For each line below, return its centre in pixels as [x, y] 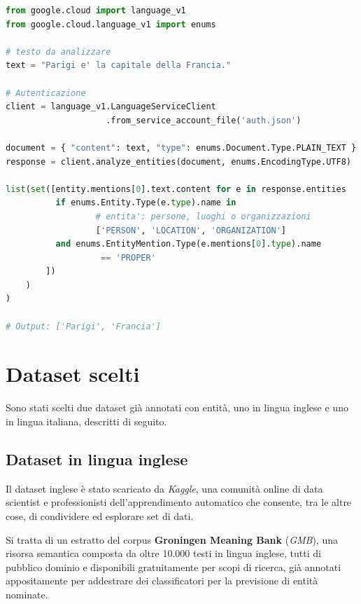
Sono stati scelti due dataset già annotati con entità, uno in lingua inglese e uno [177, 407]
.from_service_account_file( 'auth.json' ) [204, 120]
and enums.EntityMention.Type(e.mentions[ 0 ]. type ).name [189, 244]
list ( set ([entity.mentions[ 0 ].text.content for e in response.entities [176, 189]
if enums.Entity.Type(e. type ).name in [146, 203]
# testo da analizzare [58, 52]
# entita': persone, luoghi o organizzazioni [203, 216]
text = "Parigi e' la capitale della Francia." [119, 66]
